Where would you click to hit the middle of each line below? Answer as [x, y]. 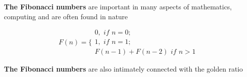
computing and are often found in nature [66, 16]
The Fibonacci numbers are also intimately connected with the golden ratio [123, 69]
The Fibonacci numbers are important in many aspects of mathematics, [118, 6]
